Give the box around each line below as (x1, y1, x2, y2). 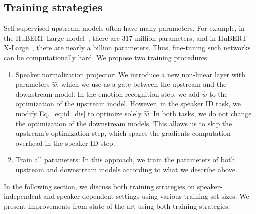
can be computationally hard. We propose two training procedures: (4, 52, 209, 62)
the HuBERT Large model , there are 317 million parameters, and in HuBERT (4, 32, 247, 43)
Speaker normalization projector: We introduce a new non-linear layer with (15, 69, 245, 79)
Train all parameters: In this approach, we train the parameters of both (15, 154, 235, 165)
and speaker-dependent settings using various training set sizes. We (43, 191, 249, 201)
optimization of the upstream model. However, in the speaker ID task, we (15, 98, 241, 109)
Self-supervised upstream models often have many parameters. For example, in (4, 23, 245, 33)
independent (4, 191, 41, 201)
